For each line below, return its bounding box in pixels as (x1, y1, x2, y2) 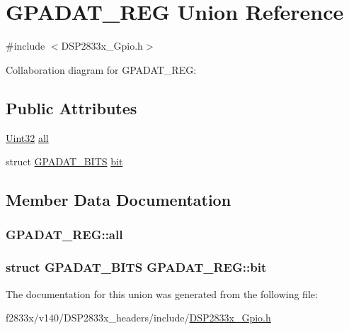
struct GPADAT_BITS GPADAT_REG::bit (6, 258, 267, 276)
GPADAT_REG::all (6, 226, 123, 243)
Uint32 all (6, 130, 49, 145)
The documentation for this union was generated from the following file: (6, 286, 318, 301)
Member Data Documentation (6, 189, 231, 211)
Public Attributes (6, 97, 137, 119)
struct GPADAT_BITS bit (6, 154, 123, 169)
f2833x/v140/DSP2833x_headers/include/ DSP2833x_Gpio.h (6, 310, 271, 325)
